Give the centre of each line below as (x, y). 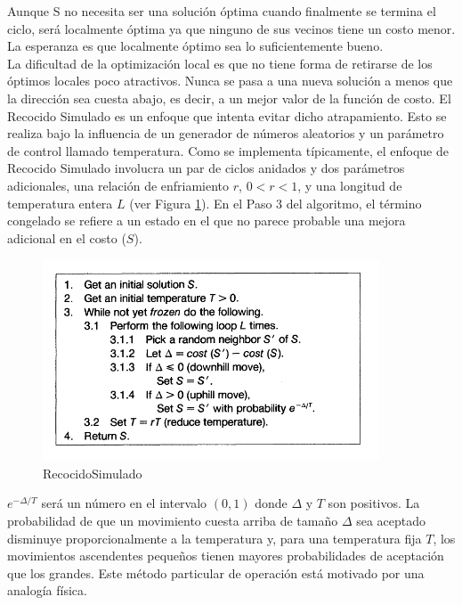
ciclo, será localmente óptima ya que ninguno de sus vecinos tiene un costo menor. (231, 28)
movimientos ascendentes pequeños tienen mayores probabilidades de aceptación (226, 556)
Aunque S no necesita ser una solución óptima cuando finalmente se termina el (222, 11)
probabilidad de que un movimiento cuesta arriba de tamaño (173, 520)
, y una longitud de (350, 185)
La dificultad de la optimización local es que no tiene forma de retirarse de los (220, 63)
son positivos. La (374, 503)
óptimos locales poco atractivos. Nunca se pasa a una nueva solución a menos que (230, 81)
